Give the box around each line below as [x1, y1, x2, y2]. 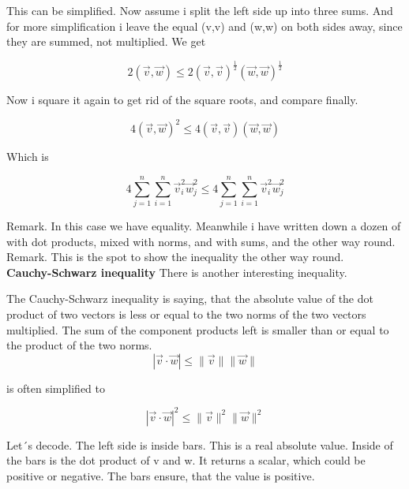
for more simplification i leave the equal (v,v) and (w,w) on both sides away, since [6, 17, 403, 34]
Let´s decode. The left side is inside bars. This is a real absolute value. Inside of [6, 436, 393, 453]
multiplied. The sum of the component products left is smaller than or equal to [6, 321, 389, 338]
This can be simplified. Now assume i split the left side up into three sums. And [6, 2, 393, 18]
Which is [6, 148, 49, 165]
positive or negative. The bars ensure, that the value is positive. [6, 467, 315, 483]
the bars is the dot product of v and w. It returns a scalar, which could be [6, 452, 366, 468]
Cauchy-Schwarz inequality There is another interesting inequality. [6, 263, 347, 280]
